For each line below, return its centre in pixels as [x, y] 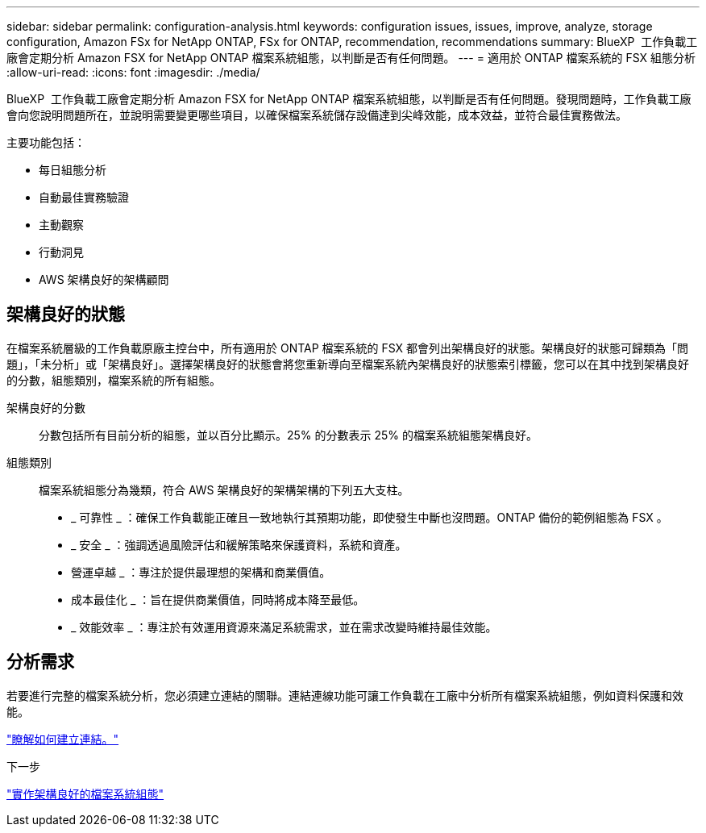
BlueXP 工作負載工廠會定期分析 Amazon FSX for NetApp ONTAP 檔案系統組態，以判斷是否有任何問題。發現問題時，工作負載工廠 [349, 99]
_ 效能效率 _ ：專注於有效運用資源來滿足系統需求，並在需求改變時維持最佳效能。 [284, 627]
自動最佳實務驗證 [84, 197]
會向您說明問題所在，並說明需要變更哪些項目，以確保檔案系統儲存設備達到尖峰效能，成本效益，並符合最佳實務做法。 [317, 115]
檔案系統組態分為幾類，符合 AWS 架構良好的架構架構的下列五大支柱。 [224, 489]
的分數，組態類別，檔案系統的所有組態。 [114, 380]
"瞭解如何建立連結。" [63, 739]
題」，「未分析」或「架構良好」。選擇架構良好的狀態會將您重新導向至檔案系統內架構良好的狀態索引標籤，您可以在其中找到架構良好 [348, 364]
